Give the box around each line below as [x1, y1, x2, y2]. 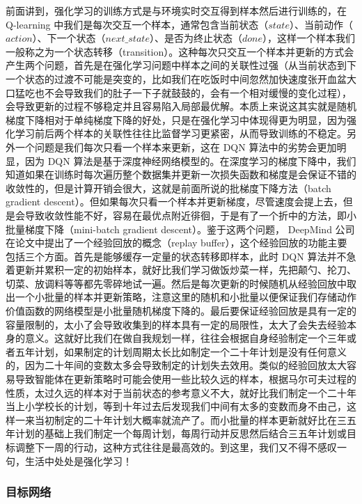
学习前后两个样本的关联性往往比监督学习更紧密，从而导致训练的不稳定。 [15, 126, 347, 141]
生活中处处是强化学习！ [24, 453, 132, 468]
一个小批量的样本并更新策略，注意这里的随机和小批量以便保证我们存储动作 [15, 290, 356, 304]
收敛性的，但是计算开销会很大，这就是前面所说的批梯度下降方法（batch [6, 180, 331, 195]
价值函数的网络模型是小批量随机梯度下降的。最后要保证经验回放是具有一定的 [6, 304, 356, 318]
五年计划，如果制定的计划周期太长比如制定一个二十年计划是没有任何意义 [15, 344, 347, 359]
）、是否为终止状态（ [149, 31, 242, 45]
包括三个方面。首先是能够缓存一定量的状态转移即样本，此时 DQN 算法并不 [6, 249, 347, 263]
